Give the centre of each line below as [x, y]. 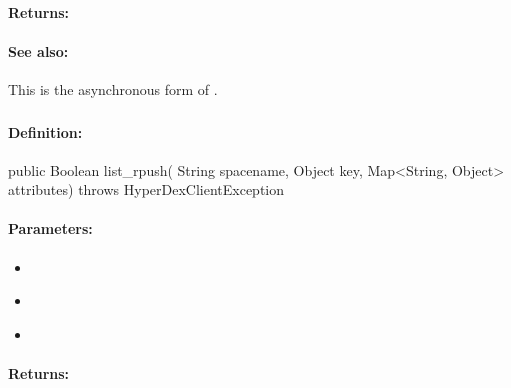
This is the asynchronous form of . [113, 88]
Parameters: [50, 228]
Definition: [45, 131]
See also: [38, 50]
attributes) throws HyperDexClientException [146, 189]
